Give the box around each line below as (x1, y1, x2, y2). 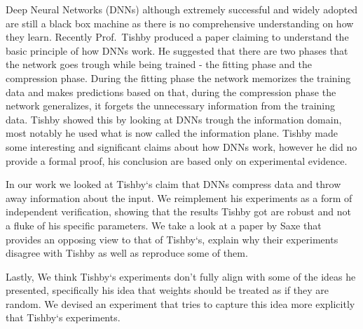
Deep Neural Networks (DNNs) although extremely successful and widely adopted (6, 2, 358, 16)
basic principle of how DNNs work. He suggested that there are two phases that (6, 43, 348, 58)
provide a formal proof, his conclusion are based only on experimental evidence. (6, 153, 348, 168)
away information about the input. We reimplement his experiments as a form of (6, 190, 352, 205)
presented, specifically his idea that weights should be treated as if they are (6, 283, 329, 297)
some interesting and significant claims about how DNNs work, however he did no (6, 139, 357, 154)
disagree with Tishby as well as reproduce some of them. (6, 246, 248, 260)
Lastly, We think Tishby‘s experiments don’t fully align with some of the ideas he (6, 269, 356, 283)
